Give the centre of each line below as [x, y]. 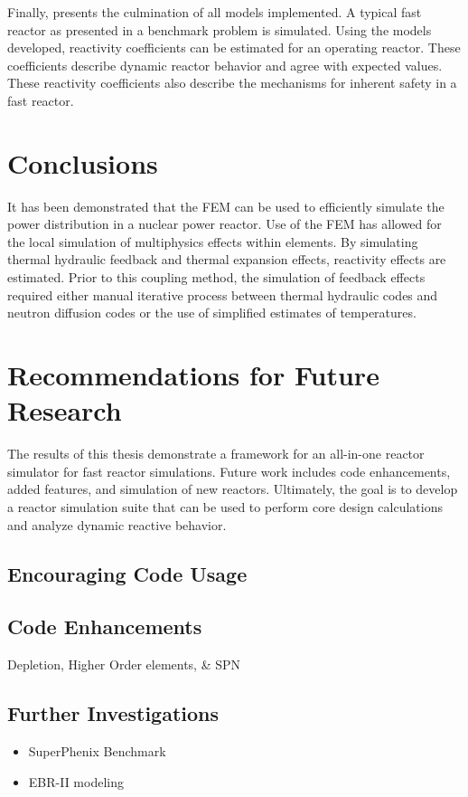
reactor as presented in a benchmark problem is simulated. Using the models [220, 29]
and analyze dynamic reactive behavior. [117, 524]
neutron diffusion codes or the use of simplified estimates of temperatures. [212, 313]
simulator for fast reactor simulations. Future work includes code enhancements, [229, 471]
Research [65, 410]
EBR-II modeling [76, 781]
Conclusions [83, 162]
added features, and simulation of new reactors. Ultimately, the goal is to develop [233, 489]
